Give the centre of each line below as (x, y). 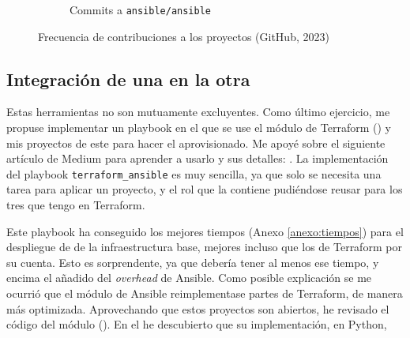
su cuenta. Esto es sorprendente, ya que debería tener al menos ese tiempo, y (193, 262)
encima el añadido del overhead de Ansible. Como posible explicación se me (189, 278)
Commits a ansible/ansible (141, 9)
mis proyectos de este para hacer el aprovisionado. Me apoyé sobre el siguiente (196, 143)
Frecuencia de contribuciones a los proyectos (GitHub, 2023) (184, 36)
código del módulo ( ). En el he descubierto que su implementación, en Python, (197, 324)
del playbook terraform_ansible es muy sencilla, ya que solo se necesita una (194, 173)
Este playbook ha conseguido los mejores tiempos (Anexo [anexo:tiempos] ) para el (205, 231)
